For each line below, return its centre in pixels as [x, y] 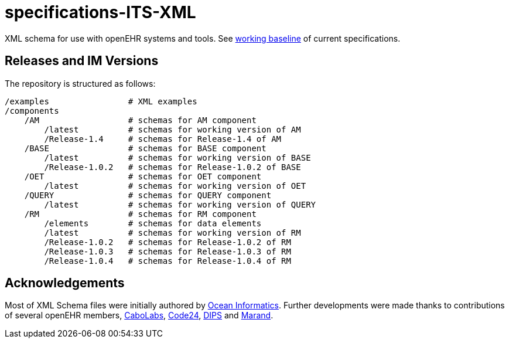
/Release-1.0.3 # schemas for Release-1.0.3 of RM [168, 251]
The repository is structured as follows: [80, 83]
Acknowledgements [65, 283]
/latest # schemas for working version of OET [175, 186]
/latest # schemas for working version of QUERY [180, 204]
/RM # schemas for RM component [140, 214]
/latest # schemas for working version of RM [172, 232]
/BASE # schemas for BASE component [145, 148]
